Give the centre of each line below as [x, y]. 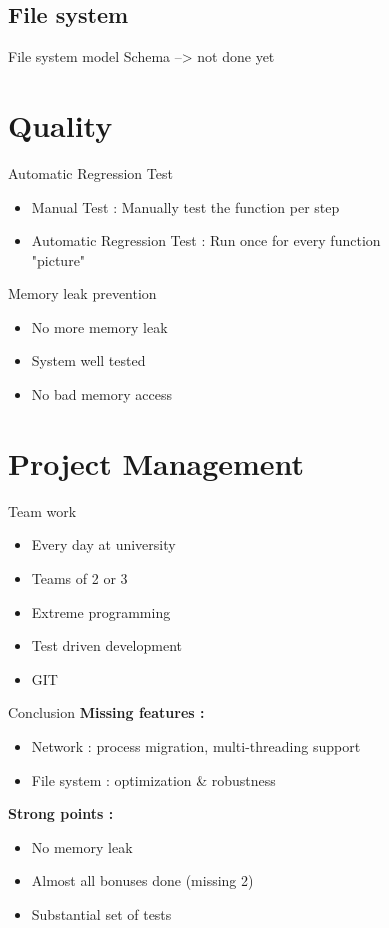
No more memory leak [99, 326]
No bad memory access [101, 394]
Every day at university [103, 544]
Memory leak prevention [82, 293]
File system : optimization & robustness [153, 779]
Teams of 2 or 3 [79, 577]
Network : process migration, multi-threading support [196, 745]
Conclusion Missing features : [106, 712]
